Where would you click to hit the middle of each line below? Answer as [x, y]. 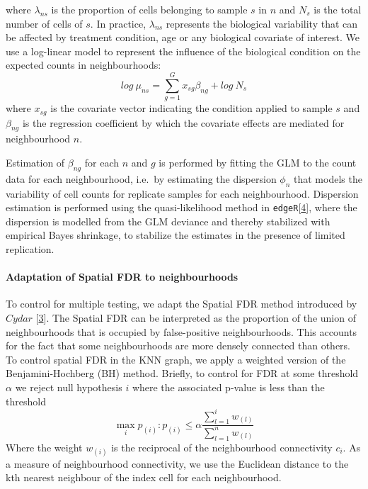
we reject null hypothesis [69, 387]
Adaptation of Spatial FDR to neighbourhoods [122, 277]
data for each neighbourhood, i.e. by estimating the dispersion [141, 178]
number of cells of [44, 23]
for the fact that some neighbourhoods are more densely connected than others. [178, 345]
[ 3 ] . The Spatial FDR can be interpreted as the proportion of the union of [196, 317]
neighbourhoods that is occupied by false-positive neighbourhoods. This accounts [182, 331]
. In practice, [118, 23]
